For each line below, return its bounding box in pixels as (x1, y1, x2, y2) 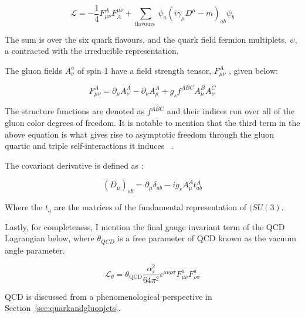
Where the (5, 201, 43, 213)
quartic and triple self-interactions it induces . (5, 139, 174, 152)
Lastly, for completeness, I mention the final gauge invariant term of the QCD (5, 220, 285, 232)
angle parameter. (5, 244, 65, 256)
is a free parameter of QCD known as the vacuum (117, 232, 296, 244)
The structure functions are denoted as (5, 105, 144, 117)
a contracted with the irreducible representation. (5, 45, 179, 57)
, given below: (228, 64, 278, 76)
